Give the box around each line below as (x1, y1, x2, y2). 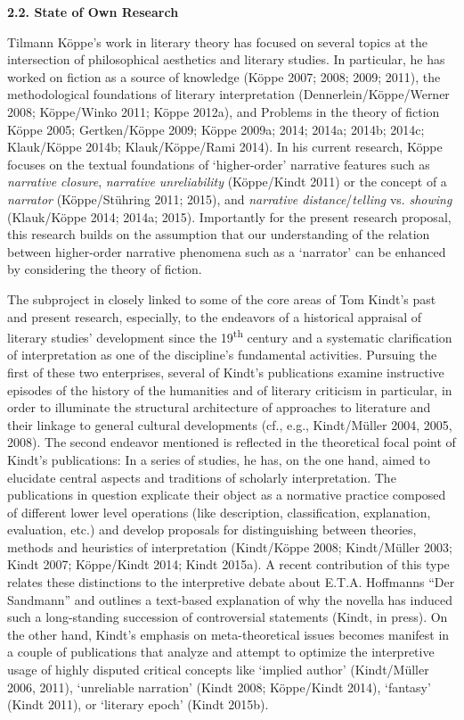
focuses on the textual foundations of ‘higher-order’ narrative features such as (7, 154, 430, 173)
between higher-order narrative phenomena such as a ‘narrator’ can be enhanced (7, 242, 446, 261)
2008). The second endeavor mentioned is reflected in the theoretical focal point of (7, 433, 456, 451)
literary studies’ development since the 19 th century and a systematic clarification (7, 326, 452, 346)
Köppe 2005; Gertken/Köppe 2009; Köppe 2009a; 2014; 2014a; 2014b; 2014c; (7, 120, 425, 138)
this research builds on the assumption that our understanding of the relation (7, 225, 430, 244)
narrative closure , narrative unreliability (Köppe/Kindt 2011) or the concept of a (7, 172, 447, 191)
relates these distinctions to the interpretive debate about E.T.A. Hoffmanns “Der (7, 573, 455, 592)
